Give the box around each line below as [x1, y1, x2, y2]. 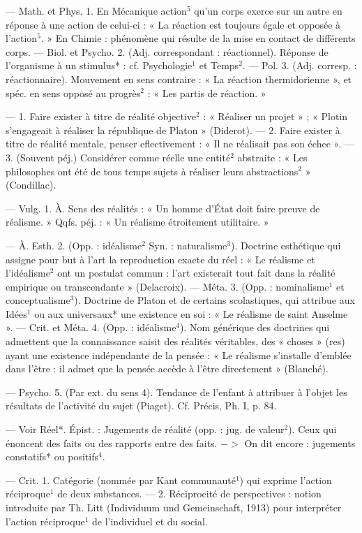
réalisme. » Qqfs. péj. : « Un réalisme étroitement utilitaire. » [6, 214, 269, 229]
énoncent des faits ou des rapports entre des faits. [6, 435, 218, 450]
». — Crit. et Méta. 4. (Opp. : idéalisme [6, 320, 176, 335]
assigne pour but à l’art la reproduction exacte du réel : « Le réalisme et [6, 251, 315, 266]
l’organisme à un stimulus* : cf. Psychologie [6, 58, 193, 73]
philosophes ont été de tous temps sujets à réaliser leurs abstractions [6, 163, 299, 178]
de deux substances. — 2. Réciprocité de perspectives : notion [57, 486, 322, 501]
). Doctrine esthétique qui [230, 238, 341, 252]
